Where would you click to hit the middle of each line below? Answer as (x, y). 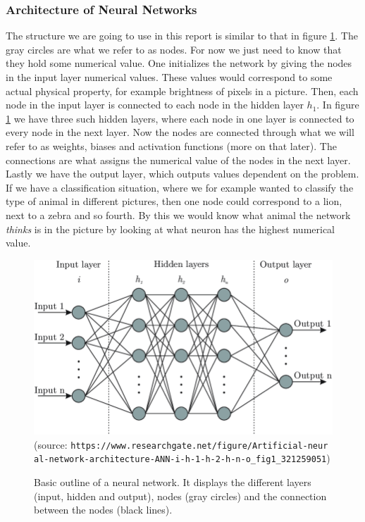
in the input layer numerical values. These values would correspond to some (169, 77)
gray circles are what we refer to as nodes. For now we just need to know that (174, 49)
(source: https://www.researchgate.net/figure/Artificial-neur (181, 444)
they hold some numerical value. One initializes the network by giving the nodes (179, 63)
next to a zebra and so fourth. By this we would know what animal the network (178, 215)
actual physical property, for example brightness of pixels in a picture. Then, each (182, 91)
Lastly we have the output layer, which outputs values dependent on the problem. (182, 174)
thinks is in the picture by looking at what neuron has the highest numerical (171, 229)
